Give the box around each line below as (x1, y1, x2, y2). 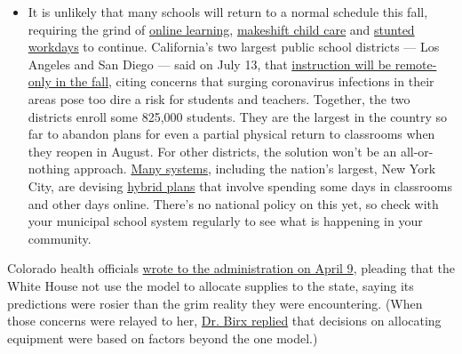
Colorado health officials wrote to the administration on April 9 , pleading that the (7, 259, 455, 278)
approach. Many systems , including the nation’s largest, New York (74, 159, 436, 178)
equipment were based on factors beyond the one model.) (7, 328, 318, 347)
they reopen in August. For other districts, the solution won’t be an (28, 141, 397, 160)
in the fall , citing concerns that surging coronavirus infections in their (55, 72, 434, 91)
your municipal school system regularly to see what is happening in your (28, 212, 423, 230)
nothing (28, 159, 70, 178)
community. (28, 229, 92, 247)
